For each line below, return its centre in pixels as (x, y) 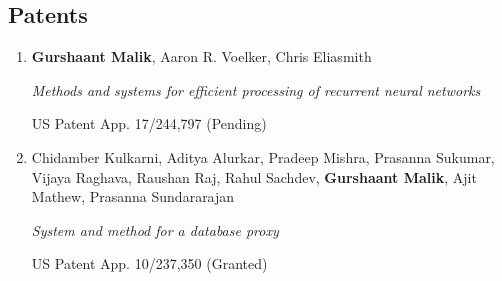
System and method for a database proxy (155, 229)
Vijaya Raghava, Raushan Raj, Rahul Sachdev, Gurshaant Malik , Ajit (254, 176)
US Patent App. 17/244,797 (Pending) (149, 123)
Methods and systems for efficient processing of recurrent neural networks (256, 89)
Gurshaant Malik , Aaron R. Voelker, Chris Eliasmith (201, 56)
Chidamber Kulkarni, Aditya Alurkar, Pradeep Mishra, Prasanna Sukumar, (263, 156)
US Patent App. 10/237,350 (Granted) (149, 263)
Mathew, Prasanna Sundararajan (133, 196)
